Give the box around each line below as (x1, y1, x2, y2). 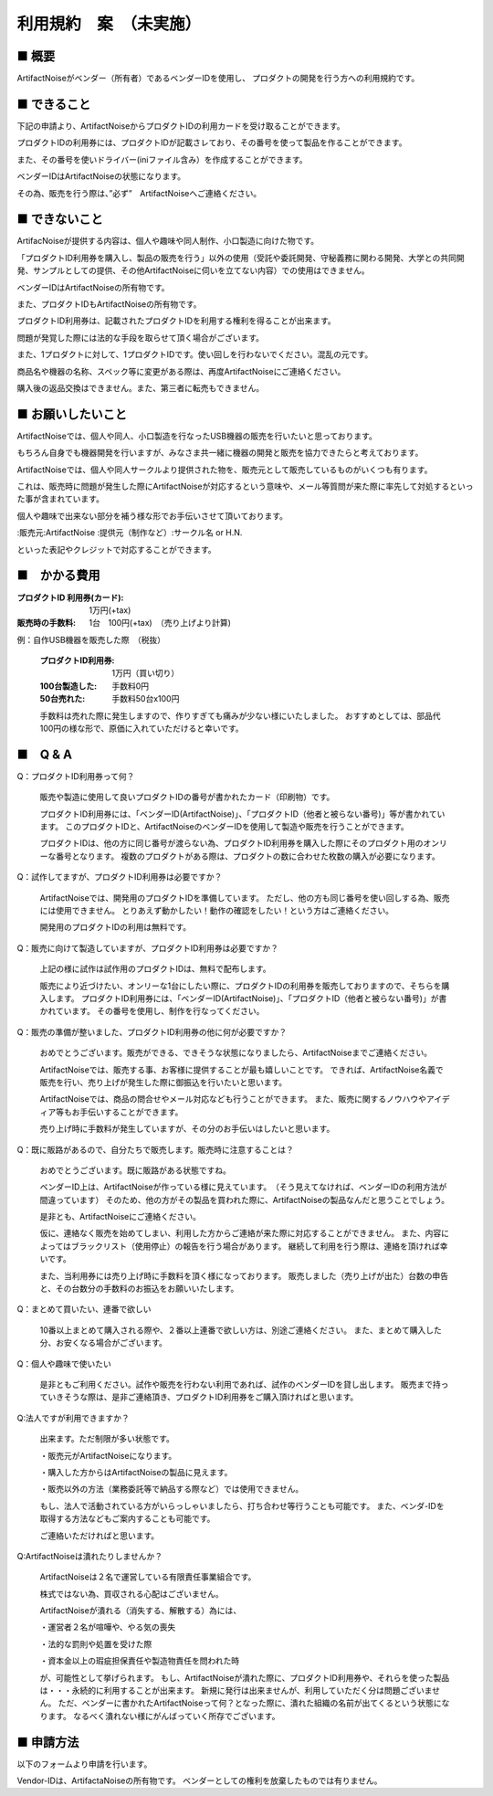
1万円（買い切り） (111, 668, 180, 679)
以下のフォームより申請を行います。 (16, 1759, 152, 1770)
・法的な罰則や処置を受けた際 (39, 1638, 152, 1649)
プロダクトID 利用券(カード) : (16, 592, 124, 603)
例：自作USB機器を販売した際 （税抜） (16, 634, 166, 645)
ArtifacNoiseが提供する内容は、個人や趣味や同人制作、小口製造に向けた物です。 (16, 236, 320, 247)
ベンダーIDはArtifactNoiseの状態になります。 (16, 171, 186, 182)
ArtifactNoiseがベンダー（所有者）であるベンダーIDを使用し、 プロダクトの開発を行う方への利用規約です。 (16, 73, 420, 84)
